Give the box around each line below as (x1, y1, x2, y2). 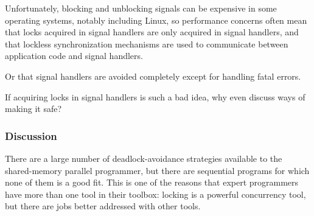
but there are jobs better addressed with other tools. (5, 200, 201, 212)
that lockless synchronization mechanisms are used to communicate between (5, 37, 288, 50)
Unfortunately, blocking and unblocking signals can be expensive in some (5, 2, 277, 14)
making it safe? (5, 102, 62, 115)
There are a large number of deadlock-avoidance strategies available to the (5, 152, 282, 164)
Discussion (5, 128, 57, 143)
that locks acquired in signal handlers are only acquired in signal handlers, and (5, 26, 299, 38)
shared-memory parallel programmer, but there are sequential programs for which (5, 164, 310, 176)
